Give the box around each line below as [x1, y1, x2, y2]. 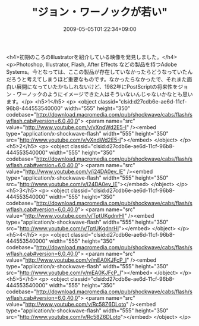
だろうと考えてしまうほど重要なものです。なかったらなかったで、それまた [6, 76, 187, 83]
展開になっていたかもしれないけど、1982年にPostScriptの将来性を [16, 83, 178, 90]
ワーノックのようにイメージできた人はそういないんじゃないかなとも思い [16, 90, 193, 98]
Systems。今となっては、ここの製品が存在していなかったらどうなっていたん [6, 68, 193, 75]
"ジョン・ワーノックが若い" [31, 5, 168, 19]
